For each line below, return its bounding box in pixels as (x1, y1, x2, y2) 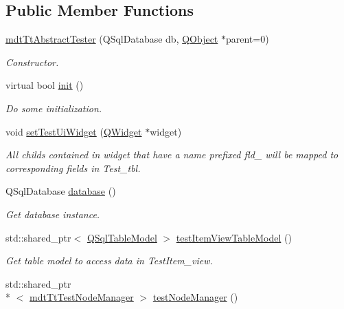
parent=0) (225, 32, 269, 46)
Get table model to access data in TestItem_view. (5, 253, 213, 268)
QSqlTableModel (87, 230, 157, 244)
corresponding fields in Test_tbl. (5, 160, 141, 175)
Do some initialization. (5, 100, 102, 115)
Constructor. (5, 54, 59, 69)
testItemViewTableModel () (176, 230, 292, 244)
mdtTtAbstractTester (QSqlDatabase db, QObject (5, 32, 218, 46)
